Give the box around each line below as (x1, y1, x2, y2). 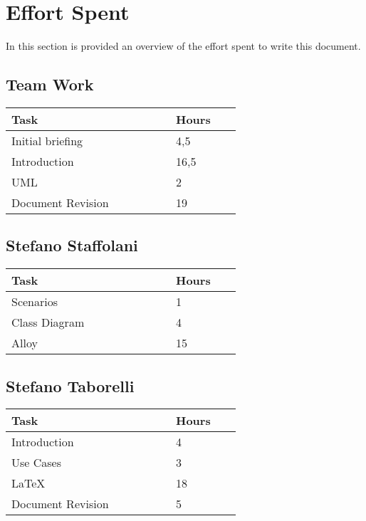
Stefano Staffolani (6, 234, 138, 256)
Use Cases (11, 454, 62, 471)
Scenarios (11, 293, 58, 310)
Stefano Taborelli (6, 374, 135, 396)
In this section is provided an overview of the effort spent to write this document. (6, 38, 361, 53)
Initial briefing (11, 132, 83, 149)
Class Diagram (11, 314, 85, 331)
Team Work (6, 73, 94, 95)
